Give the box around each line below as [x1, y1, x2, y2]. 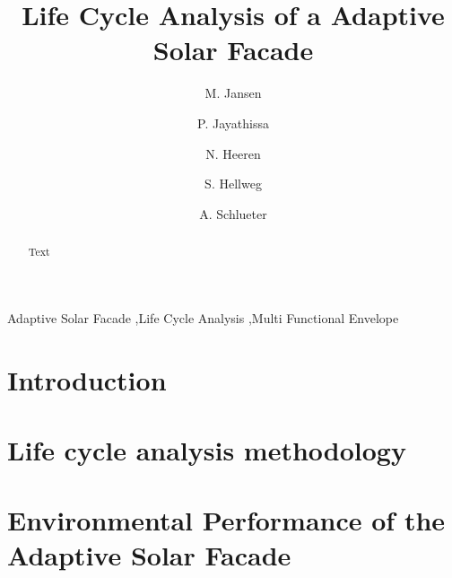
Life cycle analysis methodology [7, 431, 406, 468]
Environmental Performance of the [7, 502, 446, 539]
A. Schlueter [199, 204, 267, 223]
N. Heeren [205, 144, 261, 162]
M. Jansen [204, 83, 262, 102]
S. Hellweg [204, 174, 262, 193]
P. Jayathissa [197, 113, 269, 132]
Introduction [7, 361, 167, 398]
